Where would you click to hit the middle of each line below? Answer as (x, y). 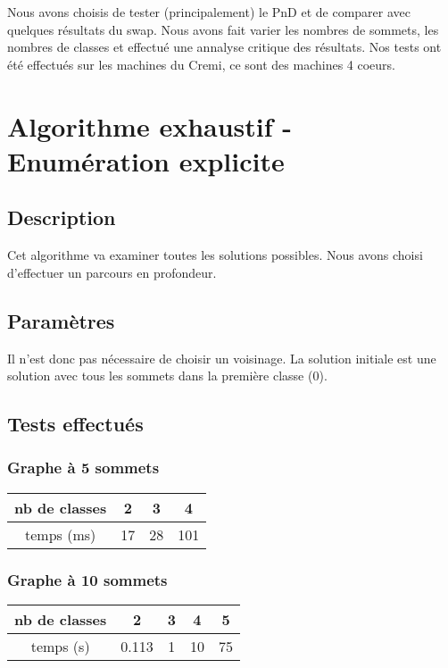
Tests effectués (75, 424)
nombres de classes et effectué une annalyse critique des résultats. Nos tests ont (224, 47)
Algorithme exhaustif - (150, 125)
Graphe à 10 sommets (87, 579)
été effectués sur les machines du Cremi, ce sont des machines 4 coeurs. (201, 64)
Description (62, 217)
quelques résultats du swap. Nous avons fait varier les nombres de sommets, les (223, 29)
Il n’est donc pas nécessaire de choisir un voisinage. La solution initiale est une (222, 358)
